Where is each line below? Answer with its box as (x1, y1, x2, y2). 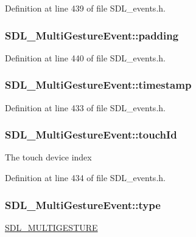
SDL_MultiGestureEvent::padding (5, 27, 179, 43)
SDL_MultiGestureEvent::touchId (5, 127, 177, 142)
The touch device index (5, 151, 92, 163)
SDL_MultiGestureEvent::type (5, 197, 161, 212)
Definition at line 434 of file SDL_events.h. (5, 171, 166, 184)
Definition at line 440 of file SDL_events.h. (5, 51, 166, 64)
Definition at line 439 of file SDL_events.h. (5, 2, 166, 14)
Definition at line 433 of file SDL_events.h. (5, 101, 166, 114)
